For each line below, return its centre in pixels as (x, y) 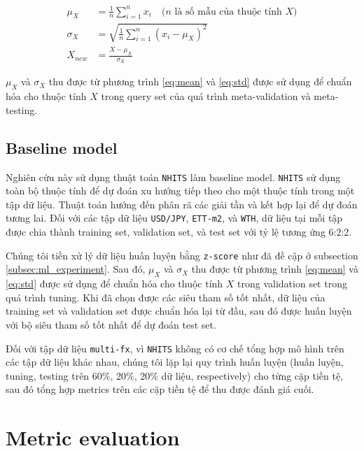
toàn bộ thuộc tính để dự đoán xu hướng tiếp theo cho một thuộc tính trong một (180, 191)
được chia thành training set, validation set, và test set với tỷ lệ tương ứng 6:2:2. (179, 232)
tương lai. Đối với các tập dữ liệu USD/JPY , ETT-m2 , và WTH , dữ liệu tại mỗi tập (174, 218)
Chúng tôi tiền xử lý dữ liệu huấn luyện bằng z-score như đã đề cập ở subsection (182, 255)
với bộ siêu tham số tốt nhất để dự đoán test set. (111, 324)
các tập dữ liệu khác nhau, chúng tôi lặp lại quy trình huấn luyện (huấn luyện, (175, 362)
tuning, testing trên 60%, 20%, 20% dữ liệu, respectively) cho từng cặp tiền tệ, (175, 375)
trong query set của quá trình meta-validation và (206, 96)
